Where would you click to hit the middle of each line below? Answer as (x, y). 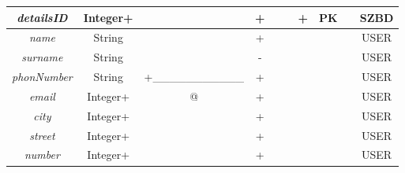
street (42, 135)
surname (42, 57)
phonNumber (42, 77)
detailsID (42, 17)
